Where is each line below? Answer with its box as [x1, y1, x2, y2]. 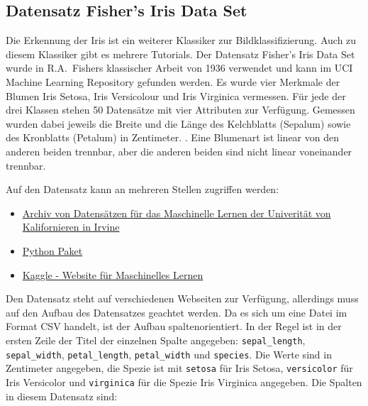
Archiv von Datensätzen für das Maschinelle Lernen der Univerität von [22, 205, 331, 220]
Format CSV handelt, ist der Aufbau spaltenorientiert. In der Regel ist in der [6, 319, 342, 334]
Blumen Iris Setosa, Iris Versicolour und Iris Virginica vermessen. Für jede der [6, 88, 346, 103]
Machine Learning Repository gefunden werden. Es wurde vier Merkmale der [6, 74, 340, 89]
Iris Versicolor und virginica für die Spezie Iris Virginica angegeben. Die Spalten [6, 374, 362, 389]
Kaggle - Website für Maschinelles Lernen [22, 267, 203, 282]
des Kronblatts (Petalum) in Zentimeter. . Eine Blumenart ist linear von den [6, 130, 339, 145]
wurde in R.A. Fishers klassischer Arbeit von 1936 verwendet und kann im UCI [6, 60, 353, 75]
